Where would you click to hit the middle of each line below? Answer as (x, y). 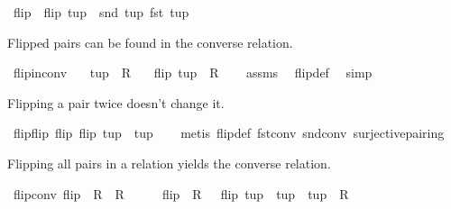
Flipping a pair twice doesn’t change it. (116, 102)
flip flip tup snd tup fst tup (101, 12)
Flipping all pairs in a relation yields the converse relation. (169, 163)
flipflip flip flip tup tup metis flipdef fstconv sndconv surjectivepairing (229, 133)
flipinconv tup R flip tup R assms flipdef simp (193, 73)
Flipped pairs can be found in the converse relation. (150, 42)
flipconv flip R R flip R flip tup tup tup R (181, 193)
